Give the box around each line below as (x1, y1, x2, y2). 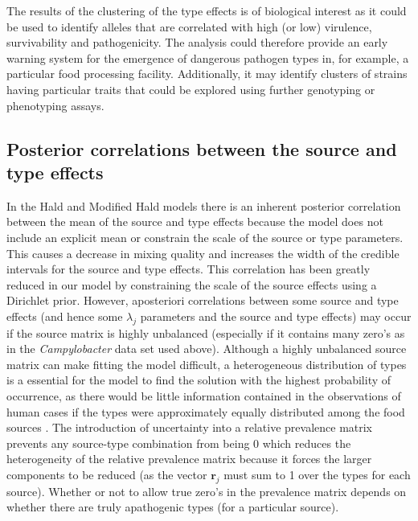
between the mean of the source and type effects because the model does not (6, 213, 383, 230)
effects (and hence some (6, 307, 123, 324)
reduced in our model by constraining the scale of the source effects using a (6, 276, 377, 293)
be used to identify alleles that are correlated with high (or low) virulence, (6, 18, 372, 35)
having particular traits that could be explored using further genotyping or (6, 80, 375, 97)
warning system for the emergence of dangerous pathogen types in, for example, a (6, 49, 409, 66)
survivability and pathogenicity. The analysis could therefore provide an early (6, 34, 388, 51)
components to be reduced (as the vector (6, 466, 207, 483)
